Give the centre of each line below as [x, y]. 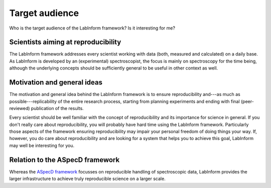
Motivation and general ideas [56, 82]
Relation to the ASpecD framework [64, 160]
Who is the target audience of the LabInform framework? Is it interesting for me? [92, 28]
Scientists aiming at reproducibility [65, 42]
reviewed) [20, 108]
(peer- [247, 101]
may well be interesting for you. [42, 145]
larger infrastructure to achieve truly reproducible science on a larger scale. [87, 179]
